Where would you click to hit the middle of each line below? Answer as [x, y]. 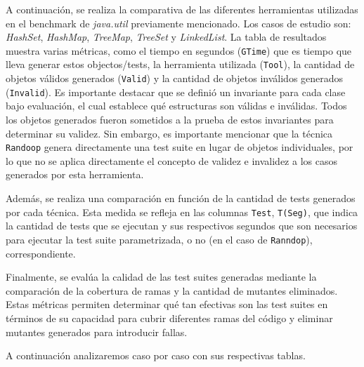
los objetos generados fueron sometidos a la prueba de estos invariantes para [170, 119]
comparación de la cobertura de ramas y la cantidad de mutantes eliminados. [172, 290]
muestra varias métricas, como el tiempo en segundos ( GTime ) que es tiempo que [179, 50]
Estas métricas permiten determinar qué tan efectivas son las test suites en [167, 304]
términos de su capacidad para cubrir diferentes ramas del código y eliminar [169, 318]
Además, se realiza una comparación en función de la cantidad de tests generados [181, 198]
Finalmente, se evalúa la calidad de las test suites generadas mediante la [161, 277]
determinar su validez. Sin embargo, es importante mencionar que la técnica [169, 133]
